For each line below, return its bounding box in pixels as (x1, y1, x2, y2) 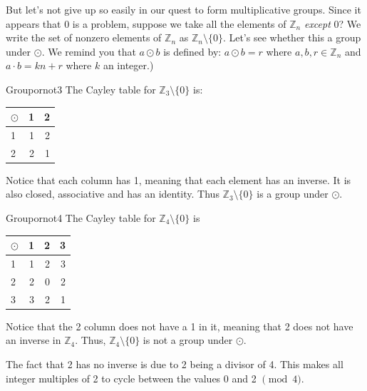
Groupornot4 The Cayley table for (6, 210, 156, 225)
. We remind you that (41, 44, 136, 59)
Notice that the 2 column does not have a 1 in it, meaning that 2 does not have (6, 318, 353, 333)
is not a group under (143, 332, 233, 347)
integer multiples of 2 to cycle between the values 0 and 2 (6, 370, 257, 385)
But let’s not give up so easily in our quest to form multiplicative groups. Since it (6, 2, 361, 16)
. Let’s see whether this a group (222, 30, 361, 45)
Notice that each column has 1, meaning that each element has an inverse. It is (6, 172, 351, 187)
